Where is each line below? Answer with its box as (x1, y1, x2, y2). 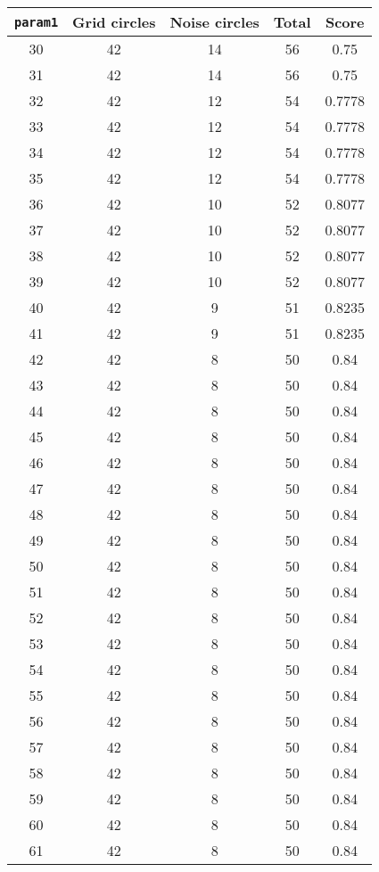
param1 (14, 14, 59, 29)
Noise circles (169, 12, 260, 32)
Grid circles (72, 12, 156, 32)
